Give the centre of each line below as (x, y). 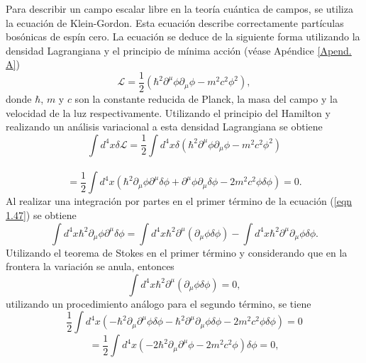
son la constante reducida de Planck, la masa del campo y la (206, 99)
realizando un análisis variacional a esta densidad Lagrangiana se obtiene (164, 127)
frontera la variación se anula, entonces (90, 266)
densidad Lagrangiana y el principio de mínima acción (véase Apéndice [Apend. (179, 50)
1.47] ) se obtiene (41, 215)
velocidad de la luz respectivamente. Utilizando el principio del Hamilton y (168, 112)
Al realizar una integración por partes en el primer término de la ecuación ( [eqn (179, 201)
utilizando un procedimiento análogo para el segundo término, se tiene (159, 303)
